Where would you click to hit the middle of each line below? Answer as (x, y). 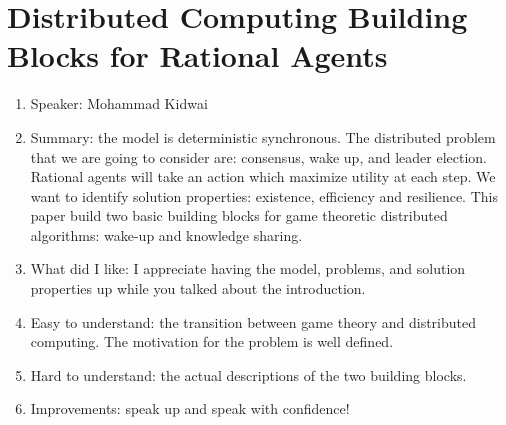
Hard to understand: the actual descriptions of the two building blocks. (248, 374)
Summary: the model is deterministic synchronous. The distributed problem (263, 136)
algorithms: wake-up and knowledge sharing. (166, 234)
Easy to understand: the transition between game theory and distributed (253, 321)
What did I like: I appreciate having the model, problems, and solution (248, 268)
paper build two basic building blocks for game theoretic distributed (239, 215)
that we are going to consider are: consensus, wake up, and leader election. (258, 156)
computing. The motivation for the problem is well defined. (212, 341)
